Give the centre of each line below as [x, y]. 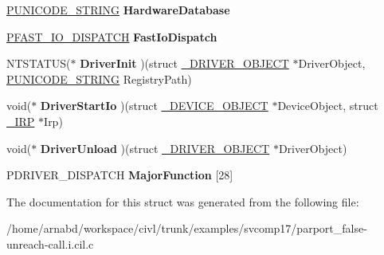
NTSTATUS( [39, 63]
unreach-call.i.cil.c [50, 243]
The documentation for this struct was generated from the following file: [183, 201]
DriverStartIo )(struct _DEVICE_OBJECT [154, 106]
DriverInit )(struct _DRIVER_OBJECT [184, 63]
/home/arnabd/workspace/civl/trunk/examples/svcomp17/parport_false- [187, 228]
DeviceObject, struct [328, 106]
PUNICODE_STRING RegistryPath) [99, 78]
